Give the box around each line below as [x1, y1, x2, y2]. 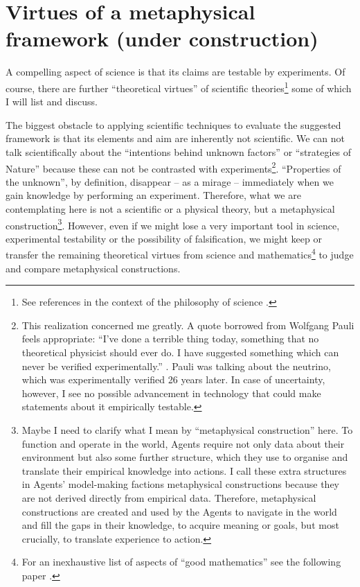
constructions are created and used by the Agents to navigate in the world [21, 504, 337, 518]
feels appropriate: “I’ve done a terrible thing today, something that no [21, 331, 319, 346]
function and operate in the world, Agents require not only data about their [21, 436, 345, 450]
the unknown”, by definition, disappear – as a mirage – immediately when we [6, 174, 334, 189]
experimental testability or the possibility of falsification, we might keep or [6, 231, 322, 245]
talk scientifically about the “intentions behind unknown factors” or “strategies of [6, 144, 352, 159]
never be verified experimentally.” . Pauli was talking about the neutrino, [21, 358, 331, 373]
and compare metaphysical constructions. [6, 261, 181, 275]
